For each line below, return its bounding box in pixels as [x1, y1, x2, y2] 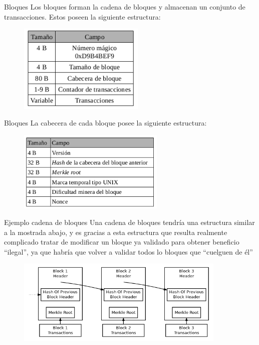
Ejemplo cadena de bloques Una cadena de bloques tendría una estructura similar [4, 217, 255, 227]
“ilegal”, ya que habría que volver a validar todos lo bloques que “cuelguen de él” [4, 246, 253, 257]
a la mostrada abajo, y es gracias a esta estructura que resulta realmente [4, 226, 227, 237]
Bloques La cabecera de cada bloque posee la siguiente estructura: [4, 118, 207, 128]
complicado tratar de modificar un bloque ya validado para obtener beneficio [4, 237, 239, 247]
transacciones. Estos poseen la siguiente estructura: [4, 11, 161, 22]
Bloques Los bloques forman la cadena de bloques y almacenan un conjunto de [4, 2, 245, 12]
